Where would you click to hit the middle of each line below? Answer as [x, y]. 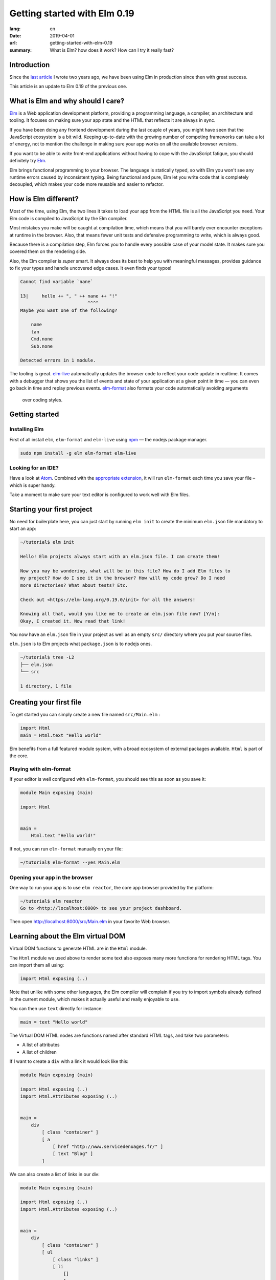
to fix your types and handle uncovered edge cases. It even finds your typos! [90, 268]
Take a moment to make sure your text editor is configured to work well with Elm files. [100, 495]
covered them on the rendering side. [48, 251]
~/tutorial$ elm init [47, 542]
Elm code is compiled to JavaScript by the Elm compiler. [68, 218]
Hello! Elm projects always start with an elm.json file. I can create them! [120, 557]
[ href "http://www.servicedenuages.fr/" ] [108, 1146]
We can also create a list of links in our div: [54, 1174]
